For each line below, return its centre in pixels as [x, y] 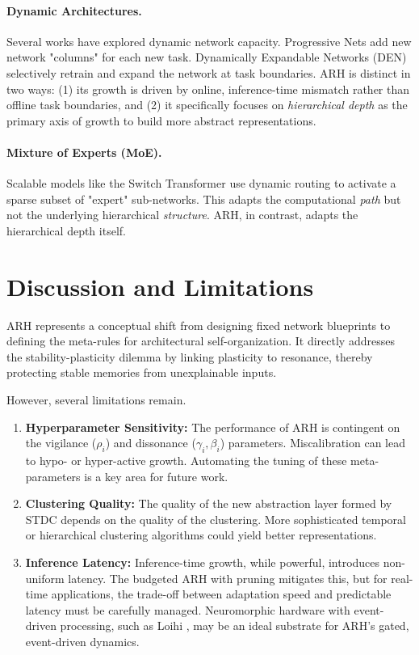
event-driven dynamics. [82, 641]
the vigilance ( [61, 443]
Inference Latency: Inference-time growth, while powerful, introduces [203, 562]
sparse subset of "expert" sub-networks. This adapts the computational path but [204, 199]
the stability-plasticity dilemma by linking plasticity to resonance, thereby [190, 356]
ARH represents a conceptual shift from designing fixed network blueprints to [199, 325]
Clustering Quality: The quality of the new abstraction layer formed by [209, 503]
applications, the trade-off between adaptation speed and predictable [221, 594]
